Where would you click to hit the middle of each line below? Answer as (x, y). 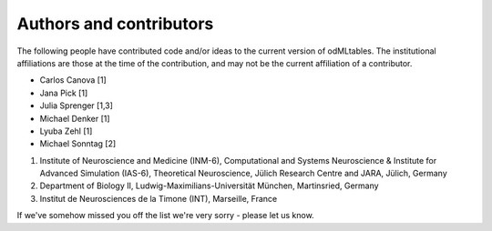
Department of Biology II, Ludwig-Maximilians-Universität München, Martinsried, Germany (209, 186)
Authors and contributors (115, 24)
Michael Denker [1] (75, 118)
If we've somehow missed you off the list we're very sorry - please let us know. (165, 216)
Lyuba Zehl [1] (66, 131)
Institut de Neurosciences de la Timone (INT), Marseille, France (159, 198)
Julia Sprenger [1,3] (77, 105)
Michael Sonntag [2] (78, 144)
